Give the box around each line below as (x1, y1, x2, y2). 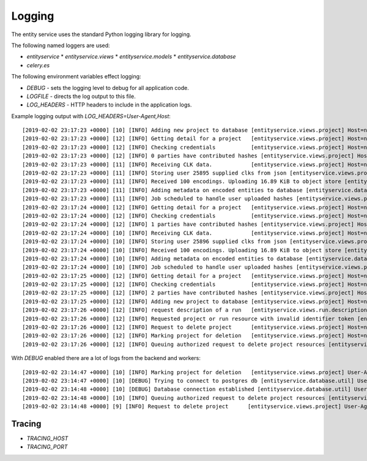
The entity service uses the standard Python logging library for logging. (11, 31, 192, 38)
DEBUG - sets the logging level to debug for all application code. (26, 84, 189, 91)
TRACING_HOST (26, 435, 69, 442)
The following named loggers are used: (11, 42, 110, 49)
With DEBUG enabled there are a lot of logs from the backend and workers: (11, 354, 201, 362)
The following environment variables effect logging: (11, 73, 141, 80)
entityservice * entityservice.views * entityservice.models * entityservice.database (26, 53, 236, 61)
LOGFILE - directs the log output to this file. (26, 92, 136, 100)
